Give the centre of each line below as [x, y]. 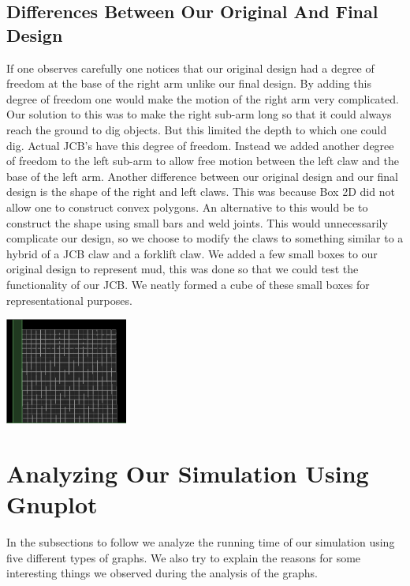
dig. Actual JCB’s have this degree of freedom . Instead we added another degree [200, 145]
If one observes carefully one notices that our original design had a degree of [190, 68]
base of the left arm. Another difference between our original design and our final [203, 176]
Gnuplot [52, 504]
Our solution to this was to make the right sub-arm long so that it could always [199, 114]
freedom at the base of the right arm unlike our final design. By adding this [189, 83]
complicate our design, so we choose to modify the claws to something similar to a [205, 238]
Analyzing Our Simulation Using [188, 473]
